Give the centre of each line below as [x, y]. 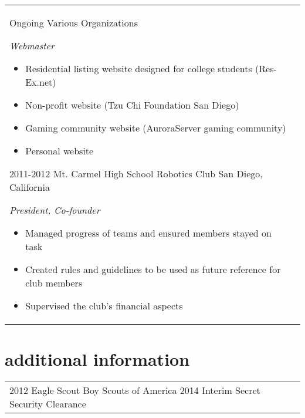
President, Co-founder [55, 210]
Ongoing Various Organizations [74, 23]
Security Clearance [48, 404]
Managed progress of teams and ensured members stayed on [148, 233]
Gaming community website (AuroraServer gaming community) [156, 128]
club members [54, 283]
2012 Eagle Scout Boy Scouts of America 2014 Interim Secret [135, 390]
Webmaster [32, 45]
